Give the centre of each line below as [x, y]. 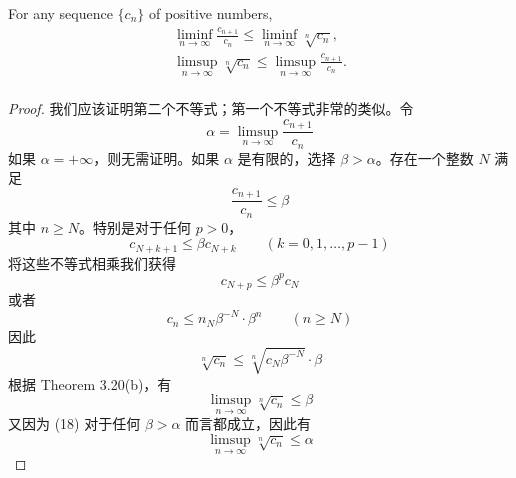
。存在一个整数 [424, 157]
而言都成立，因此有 [248, 423]
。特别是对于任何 [134, 226]
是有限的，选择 [286, 157]
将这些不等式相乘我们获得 [92, 262]
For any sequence [60, 13]
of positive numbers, [210, 13]
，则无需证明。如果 [156, 157]
